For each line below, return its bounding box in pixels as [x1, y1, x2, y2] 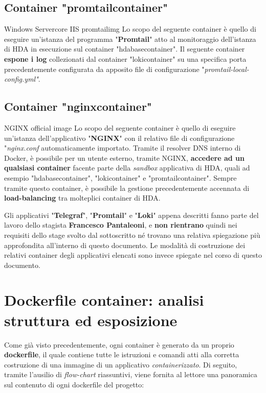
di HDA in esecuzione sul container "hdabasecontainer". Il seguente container [4, 43, 245, 54]
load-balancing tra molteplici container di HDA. [4, 192, 161, 203]
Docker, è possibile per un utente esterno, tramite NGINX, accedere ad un [4, 152, 245, 163]
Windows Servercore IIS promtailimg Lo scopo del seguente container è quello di [4, 23, 256, 34]
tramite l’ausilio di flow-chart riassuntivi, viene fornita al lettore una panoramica [4, 369, 257, 380]
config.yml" [4, 73, 38, 84]
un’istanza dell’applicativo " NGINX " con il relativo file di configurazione [4, 132, 235, 143]
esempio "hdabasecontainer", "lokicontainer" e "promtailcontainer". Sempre [4, 172, 237, 183]
